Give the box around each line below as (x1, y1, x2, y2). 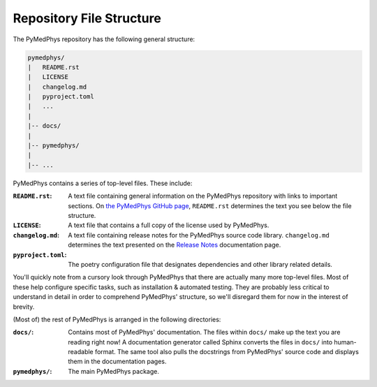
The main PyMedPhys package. (68, 367, 160, 375)
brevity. (13, 302, 35, 311)
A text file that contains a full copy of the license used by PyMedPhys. (68, 221, 269, 230)
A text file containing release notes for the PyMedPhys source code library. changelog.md (68, 231, 330, 239)
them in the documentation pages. (68, 357, 167, 366)
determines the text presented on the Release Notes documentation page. (68, 241, 281, 249)
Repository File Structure (13, 10, 162, 26)
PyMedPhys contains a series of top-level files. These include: (13, 179, 193, 187)
